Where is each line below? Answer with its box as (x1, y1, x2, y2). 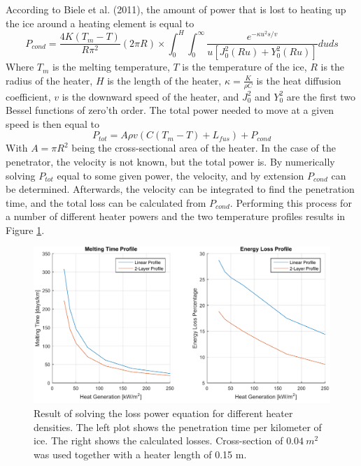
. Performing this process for (229, 195, 352, 210)
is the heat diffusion (256, 73, 341, 87)
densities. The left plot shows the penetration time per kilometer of (34, 419, 322, 434)
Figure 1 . (6, 222, 45, 237)
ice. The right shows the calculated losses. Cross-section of (34, 433, 283, 448)
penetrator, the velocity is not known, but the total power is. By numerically (6, 154, 335, 168)
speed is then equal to (6, 116, 99, 131)
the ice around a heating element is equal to (6, 15, 194, 30)
